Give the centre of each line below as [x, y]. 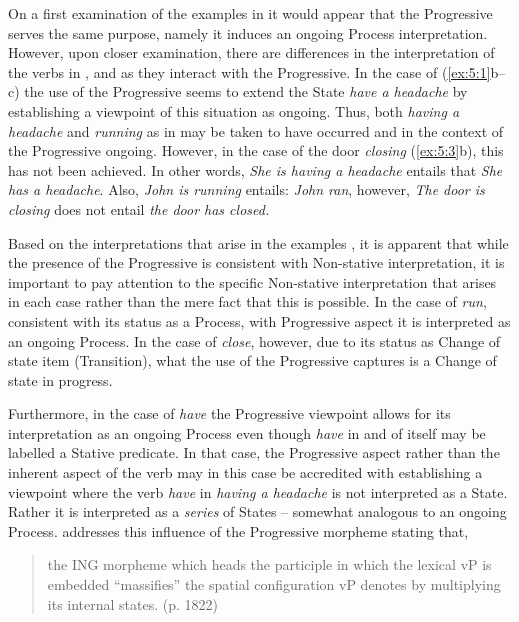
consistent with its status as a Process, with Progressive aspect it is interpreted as [259, 320]
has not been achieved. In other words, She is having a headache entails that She [255, 169]
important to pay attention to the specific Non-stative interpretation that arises [252, 281]
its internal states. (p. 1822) [133, 603]
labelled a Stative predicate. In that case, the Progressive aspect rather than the [254, 452]
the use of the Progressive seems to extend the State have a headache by [246, 91]
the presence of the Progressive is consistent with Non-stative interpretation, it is [256, 262]
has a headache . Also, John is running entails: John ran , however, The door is [246, 189]
